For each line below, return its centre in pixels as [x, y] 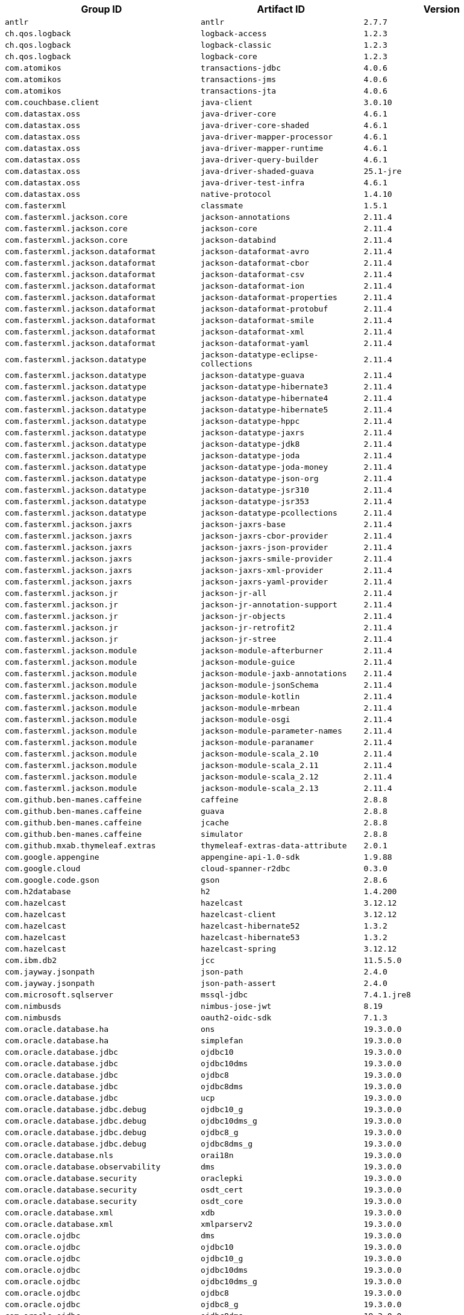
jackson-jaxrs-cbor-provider [264, 536]
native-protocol [236, 194]
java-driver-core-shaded [255, 125]
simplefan [222, 1041]
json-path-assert [238, 983]
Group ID [102, 9]
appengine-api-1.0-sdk [250, 857]
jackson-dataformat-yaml [255, 343]
